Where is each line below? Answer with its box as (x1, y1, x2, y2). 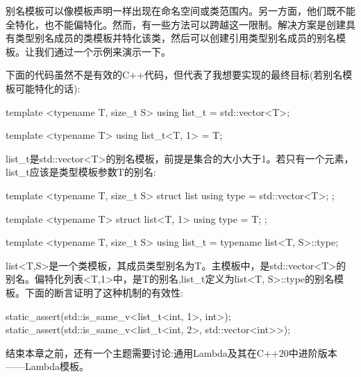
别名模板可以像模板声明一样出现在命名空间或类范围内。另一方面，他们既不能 (6, 3, 355, 17)
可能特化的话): (15, 81, 81, 95)
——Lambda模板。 (6, 359, 89, 374)
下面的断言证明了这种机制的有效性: (24, 285, 183, 299)
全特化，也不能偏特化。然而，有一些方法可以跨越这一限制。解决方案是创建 (6, 17, 346, 31)
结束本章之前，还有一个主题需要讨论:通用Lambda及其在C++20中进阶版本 (6, 345, 337, 360)
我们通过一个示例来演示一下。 (34, 44, 171, 58)
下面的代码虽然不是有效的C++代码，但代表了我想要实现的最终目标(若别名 (6, 67, 343, 82)
